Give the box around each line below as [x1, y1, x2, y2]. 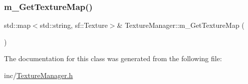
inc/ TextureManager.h [4, 70, 73, 80]
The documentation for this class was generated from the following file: [4, 53, 222, 64]
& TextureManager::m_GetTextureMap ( [117, 20, 244, 30]
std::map [4, 20, 31, 30]
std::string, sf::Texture [40, 20, 108, 30]
